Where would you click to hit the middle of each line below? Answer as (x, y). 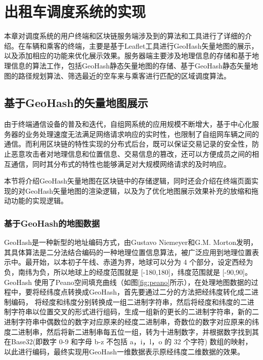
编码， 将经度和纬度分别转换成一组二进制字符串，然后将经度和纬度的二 (129, 301)
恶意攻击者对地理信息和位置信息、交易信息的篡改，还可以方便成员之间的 (131, 154)
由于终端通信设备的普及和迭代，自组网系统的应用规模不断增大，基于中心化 (128, 124)
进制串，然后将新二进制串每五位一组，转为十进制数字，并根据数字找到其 (138, 331)
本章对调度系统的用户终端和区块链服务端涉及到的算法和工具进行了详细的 (124, 36)
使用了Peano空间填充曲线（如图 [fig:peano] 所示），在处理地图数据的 (143, 282)
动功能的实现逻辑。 (36, 201)
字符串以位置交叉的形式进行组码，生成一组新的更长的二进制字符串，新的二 (135, 312)
